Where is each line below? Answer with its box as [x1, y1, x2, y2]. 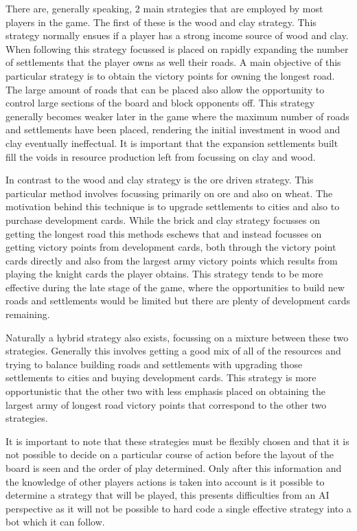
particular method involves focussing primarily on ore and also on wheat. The [5, 185, 333, 200]
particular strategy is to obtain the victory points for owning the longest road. [5, 68, 335, 82]
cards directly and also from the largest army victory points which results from [5, 253, 338, 267]
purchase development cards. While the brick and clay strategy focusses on [5, 212, 320, 227]
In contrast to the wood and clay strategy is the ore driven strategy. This [5, 172, 314, 187]
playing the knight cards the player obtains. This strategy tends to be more [5, 267, 323, 281]
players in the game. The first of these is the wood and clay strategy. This [5, 14, 316, 29]
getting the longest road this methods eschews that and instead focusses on [5, 226, 322, 240]
